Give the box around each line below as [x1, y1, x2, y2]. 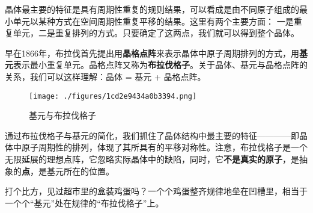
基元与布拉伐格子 [29, 109, 96, 122]
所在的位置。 [63, 164, 114, 177]
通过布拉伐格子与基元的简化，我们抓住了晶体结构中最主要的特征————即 [5, 129, 299, 141]
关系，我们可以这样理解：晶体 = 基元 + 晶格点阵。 [5, 70, 206, 82]
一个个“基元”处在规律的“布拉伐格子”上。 [5, 196, 164, 209]
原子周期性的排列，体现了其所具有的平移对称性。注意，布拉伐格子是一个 [21, 141, 308, 153]
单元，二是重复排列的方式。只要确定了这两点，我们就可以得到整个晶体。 [13, 26, 299, 39]
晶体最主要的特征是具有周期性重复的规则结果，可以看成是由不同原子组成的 [5, 3, 299, 15]
